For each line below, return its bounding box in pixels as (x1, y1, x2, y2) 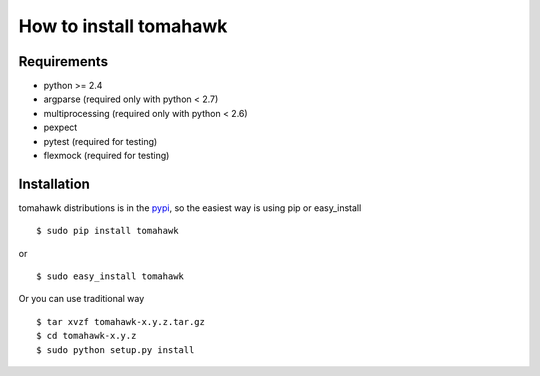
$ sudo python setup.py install (36, 344, 195, 355)
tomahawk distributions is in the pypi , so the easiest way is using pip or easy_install (18, 201, 362, 214)
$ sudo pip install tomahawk (36, 225, 179, 237)
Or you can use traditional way (18, 293, 145, 305)
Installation (18, 175, 90, 192)
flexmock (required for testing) (43, 150, 170, 162)
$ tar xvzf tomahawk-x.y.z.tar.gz (36, 316, 205, 327)
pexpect (43, 121, 78, 134)
